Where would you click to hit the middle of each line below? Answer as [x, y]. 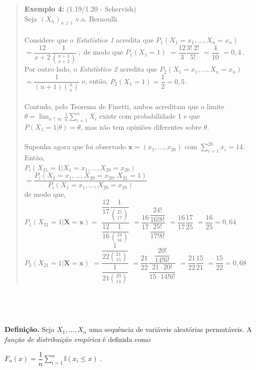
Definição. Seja [30, 329]
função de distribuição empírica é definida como [78, 339]
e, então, [95, 81]
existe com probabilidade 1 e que [150, 116]
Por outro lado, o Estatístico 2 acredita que [91, 69]
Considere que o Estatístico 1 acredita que [89, 39]
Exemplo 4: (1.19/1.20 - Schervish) [80, 9]
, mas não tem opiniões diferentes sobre [141, 126]
